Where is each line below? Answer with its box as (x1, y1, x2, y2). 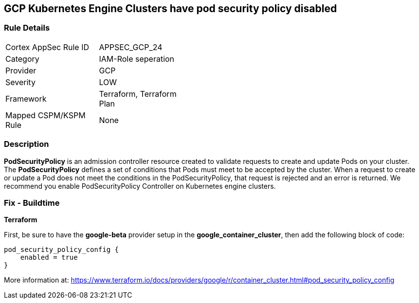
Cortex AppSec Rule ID (5, 42, 90, 52)
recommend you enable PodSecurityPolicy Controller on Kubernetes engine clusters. (4, 181, 276, 190)
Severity (5, 77, 36, 87)
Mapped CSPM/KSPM (5, 110, 86, 120)
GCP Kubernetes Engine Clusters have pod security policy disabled (4, 2, 337, 15)
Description (4, 139, 49, 149)
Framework (5, 93, 47, 104)
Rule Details (4, 23, 50, 33)
